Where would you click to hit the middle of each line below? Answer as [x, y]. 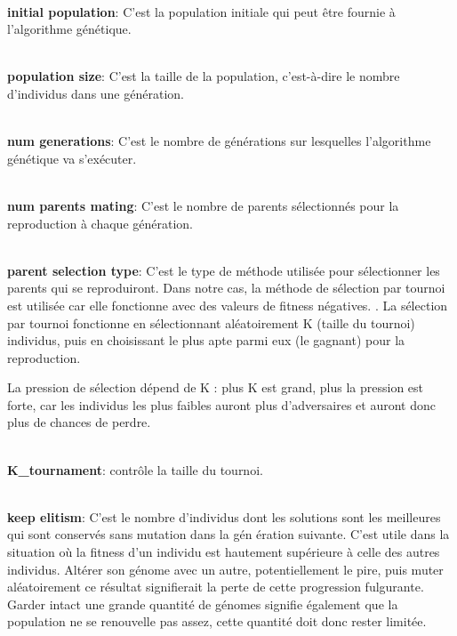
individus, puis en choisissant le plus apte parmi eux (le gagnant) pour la [206, 340]
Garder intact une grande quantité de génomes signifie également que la [203, 604]
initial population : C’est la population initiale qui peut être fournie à [201, 11]
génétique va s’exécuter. [72, 158]
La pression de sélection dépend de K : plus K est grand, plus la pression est [216, 387]
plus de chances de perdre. [79, 422]
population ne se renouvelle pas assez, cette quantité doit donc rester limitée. [217, 621]
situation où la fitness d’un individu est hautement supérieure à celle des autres [224, 552]
